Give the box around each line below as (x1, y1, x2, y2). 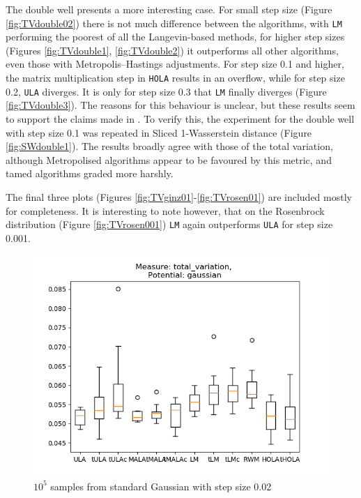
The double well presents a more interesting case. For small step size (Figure (6, 2, 332, 16)
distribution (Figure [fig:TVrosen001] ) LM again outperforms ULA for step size (6, 217, 333, 232)
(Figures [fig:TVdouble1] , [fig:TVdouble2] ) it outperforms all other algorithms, (6, 43, 339, 57)
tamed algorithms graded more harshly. (6, 166, 174, 181)
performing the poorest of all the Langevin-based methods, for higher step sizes (6, 29, 345, 44)
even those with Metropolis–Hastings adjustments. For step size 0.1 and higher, (6, 56, 344, 71)
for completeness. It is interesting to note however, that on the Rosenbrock (6, 203, 325, 218)
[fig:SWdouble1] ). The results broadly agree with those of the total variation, (6, 139, 333, 153)
